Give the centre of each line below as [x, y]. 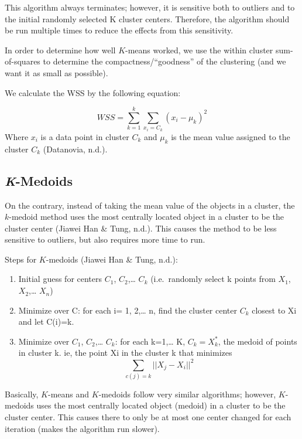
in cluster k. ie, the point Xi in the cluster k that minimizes [125, 353]
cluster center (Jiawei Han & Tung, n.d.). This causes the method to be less [141, 228]
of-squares [23, 61]
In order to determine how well [60, 50]
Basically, [22, 394]
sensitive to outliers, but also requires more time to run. [105, 239]
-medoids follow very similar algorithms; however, [187, 394]
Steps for [21, 259]
